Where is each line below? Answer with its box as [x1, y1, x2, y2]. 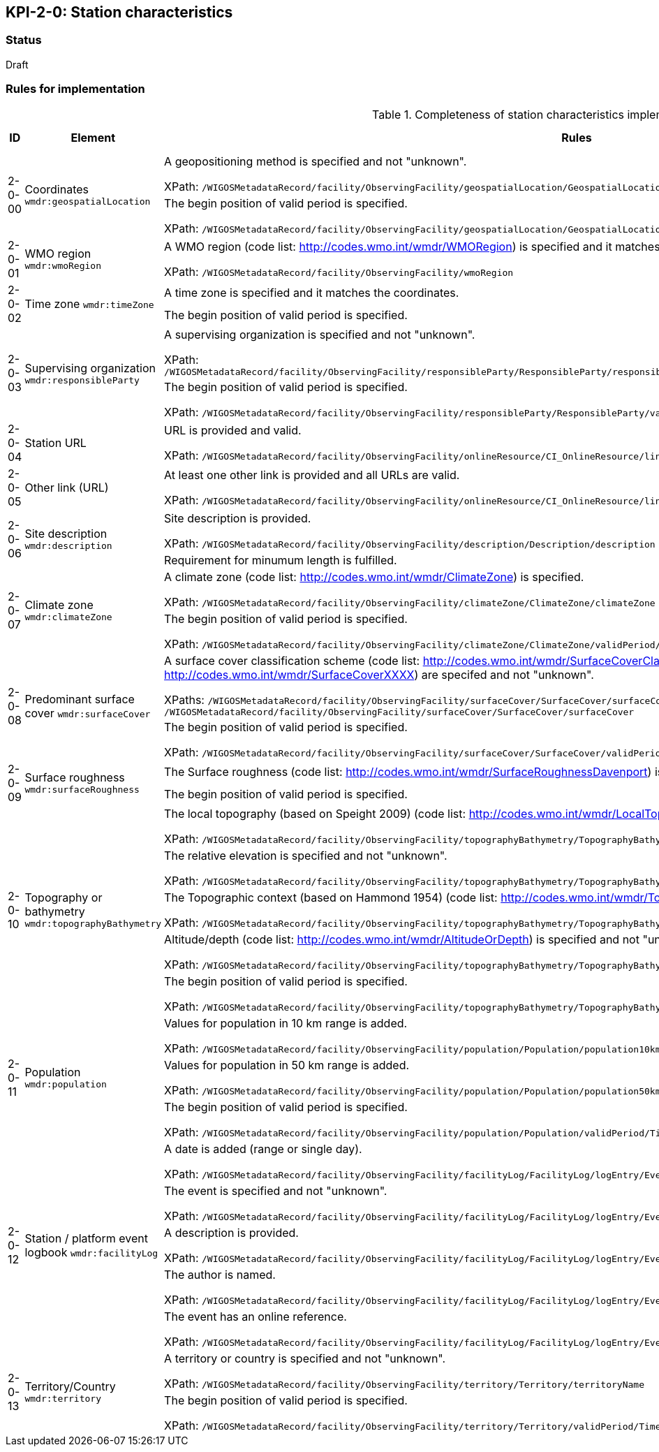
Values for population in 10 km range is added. [164, 1015, 408, 1030]
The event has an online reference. [164, 1309, 347, 1323]
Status [6, 33, 42, 47]
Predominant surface [24, 692, 135, 707]
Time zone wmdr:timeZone [24, 296, 154, 311]
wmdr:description [24, 541, 112, 552]
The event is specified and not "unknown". [164, 1183, 387, 1198]
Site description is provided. [164, 511, 311, 525]
